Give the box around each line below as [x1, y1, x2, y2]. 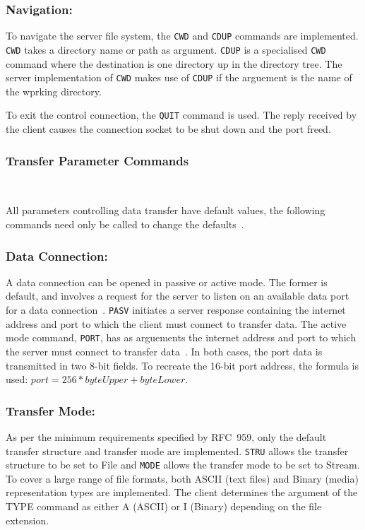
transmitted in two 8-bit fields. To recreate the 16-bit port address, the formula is [6, 358, 359, 372]
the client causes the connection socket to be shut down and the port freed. [6, 122, 331, 136]
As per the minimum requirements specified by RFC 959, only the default [6, 429, 327, 444]
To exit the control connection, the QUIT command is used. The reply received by [6, 107, 357, 122]
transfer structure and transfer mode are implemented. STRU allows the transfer [6, 443, 349, 458]
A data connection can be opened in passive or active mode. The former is [6, 274, 328, 289]
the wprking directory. [6, 83, 102, 98]
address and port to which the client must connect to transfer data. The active [6, 316, 347, 331]
